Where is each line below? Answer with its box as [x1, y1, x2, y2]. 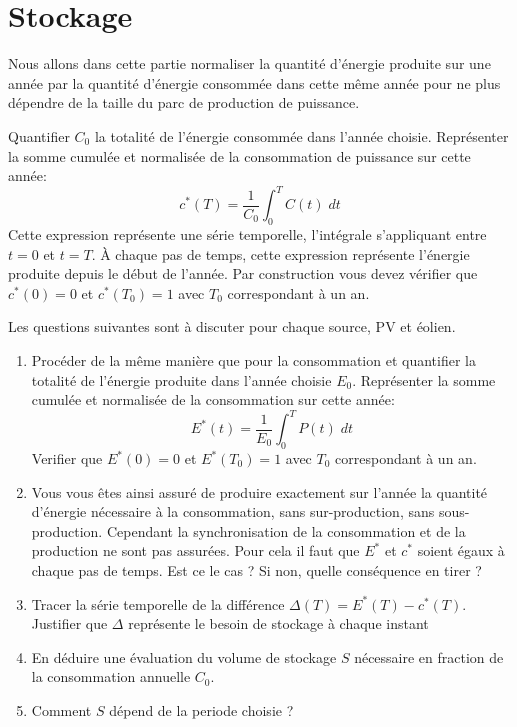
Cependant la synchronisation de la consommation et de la [106, 520, 466, 541]
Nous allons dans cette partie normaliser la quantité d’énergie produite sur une [8, 53, 491, 74]
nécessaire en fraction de [354, 646, 504, 667]
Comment [31, 699, 92, 720]
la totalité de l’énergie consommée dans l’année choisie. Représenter [94, 125, 509, 146]
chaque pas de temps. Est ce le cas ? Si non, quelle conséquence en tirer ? [31, 560, 482, 580]
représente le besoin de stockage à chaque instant [128, 613, 429, 634]
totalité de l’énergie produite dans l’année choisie [31, 369, 332, 390]
